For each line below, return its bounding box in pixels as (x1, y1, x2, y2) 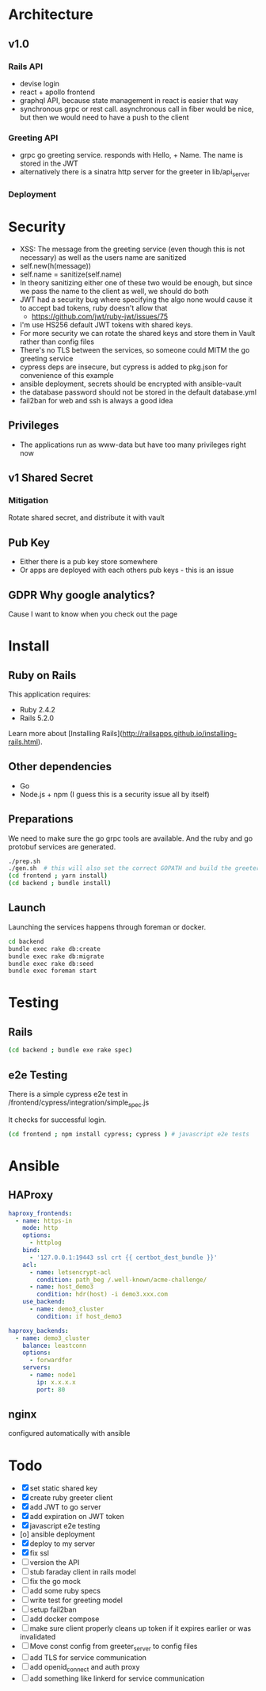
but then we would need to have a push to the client (19, 113, 189, 122)
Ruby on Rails (8, 668, 77, 682)
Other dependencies (8, 760, 112, 773)
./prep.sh (8, 857, 41, 865)
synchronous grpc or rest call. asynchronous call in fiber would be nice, (19, 104, 254, 113)
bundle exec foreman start (8, 967, 97, 975)
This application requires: (8, 689, 91, 699)
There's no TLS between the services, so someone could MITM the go (19, 345, 250, 354)
